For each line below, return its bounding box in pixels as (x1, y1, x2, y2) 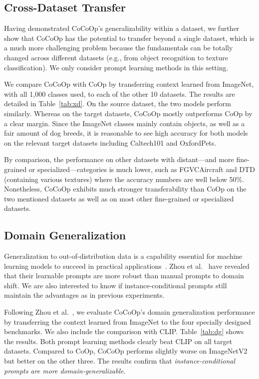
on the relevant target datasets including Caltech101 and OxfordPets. (4, 137, 217, 148)
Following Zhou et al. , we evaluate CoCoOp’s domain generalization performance (4, 307, 255, 317)
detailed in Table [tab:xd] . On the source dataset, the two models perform (4, 98, 231, 109)
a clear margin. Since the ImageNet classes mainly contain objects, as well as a (4, 118, 245, 128)
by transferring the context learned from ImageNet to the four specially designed (4, 316, 251, 327)
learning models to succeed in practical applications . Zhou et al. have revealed (4, 260, 250, 271)
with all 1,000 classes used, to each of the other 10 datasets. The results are (4, 88, 235, 99)
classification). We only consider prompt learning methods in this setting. (4, 62, 229, 72)
